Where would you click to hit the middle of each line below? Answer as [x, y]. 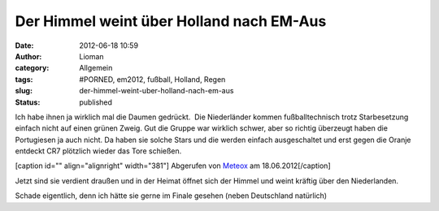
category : [32, 68]
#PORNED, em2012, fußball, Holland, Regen [152, 79]
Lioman [92, 56]
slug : [24, 91]
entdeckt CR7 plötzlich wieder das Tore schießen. [98, 151]
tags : [24, 79]
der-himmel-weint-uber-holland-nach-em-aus [156, 91]
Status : [28, 102]
